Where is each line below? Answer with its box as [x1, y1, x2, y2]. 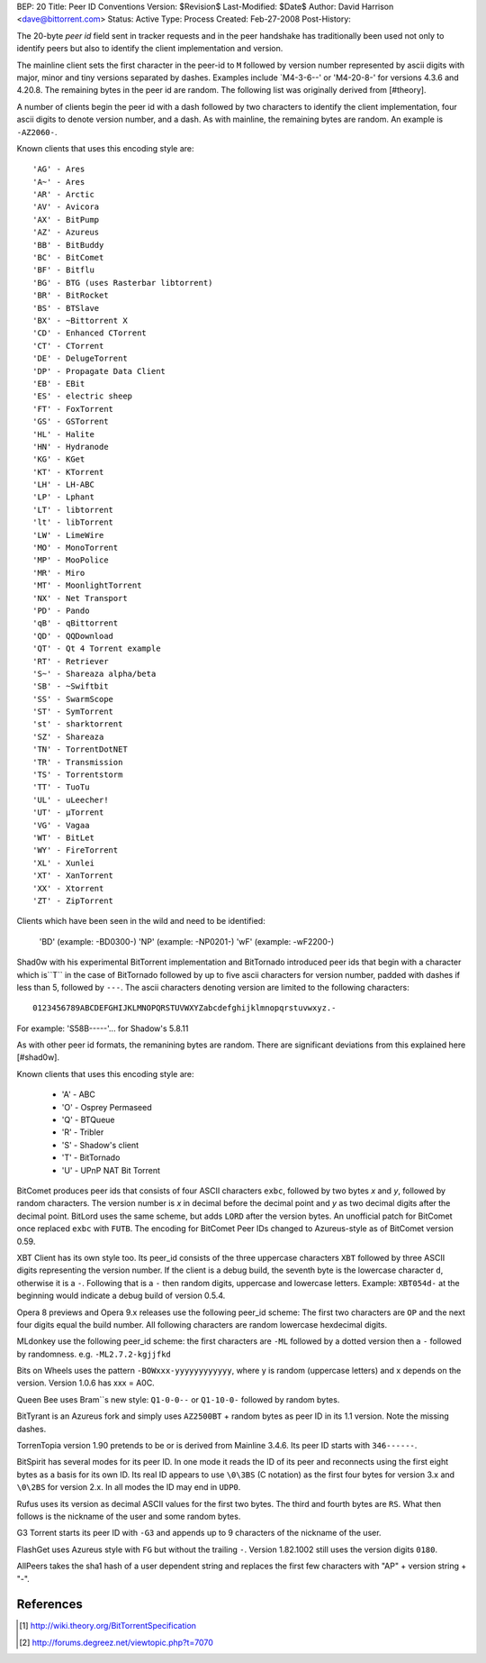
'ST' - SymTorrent [32, 707, 114, 717]
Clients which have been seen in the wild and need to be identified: [16, 916, 265, 927]
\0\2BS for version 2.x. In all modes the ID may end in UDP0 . [16, 1482, 241, 1493]
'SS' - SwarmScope [32, 694, 114, 704]
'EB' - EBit [32, 379, 85, 388]
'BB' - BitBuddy [32, 240, 104, 250]
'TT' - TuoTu [32, 782, 90, 792]
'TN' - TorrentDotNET [32, 745, 128, 754]
